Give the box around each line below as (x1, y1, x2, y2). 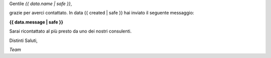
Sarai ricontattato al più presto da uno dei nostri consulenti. (9, 28, 132, 34)
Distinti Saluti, (9, 37, 38, 43)
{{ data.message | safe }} (9, 19, 64, 25)
